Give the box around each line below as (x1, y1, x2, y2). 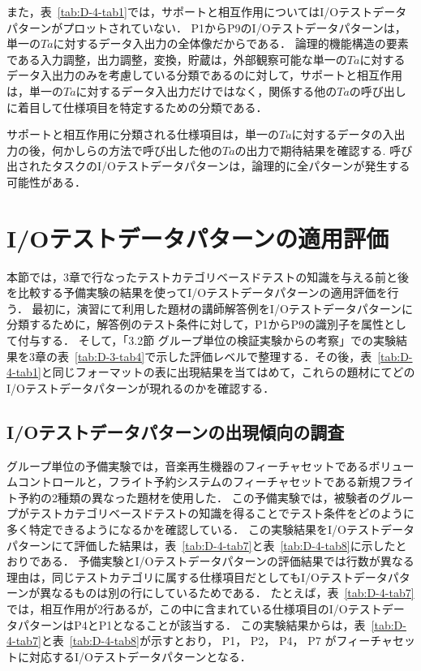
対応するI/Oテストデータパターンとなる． (28, 647, 251, 665)
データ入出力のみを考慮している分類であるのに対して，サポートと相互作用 (6, 67, 403, 84)
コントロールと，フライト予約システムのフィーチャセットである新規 (17, 473, 380, 490)
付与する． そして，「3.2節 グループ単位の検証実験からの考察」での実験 (17, 332, 396, 349)
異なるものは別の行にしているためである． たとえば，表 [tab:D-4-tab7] (40, 584, 415, 601)
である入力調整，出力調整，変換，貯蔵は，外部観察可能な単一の (6, 50, 347, 67)
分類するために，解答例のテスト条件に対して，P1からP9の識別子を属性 (6, 316, 384, 333)
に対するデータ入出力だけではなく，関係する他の (75, 82, 337, 99)
